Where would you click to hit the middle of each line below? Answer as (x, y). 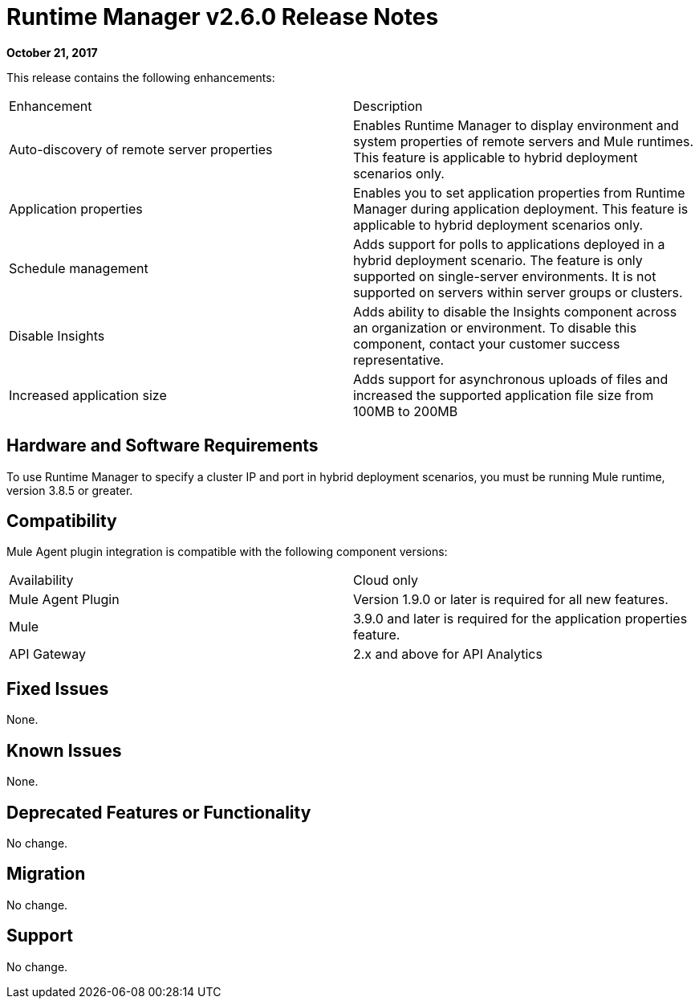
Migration (46, 874)
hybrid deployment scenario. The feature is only (498, 260)
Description (388, 106)
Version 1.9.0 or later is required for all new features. (511, 600)
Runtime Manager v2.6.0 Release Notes (223, 17)
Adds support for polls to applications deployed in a (509, 244)
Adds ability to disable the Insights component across (515, 311)
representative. (399, 360)
